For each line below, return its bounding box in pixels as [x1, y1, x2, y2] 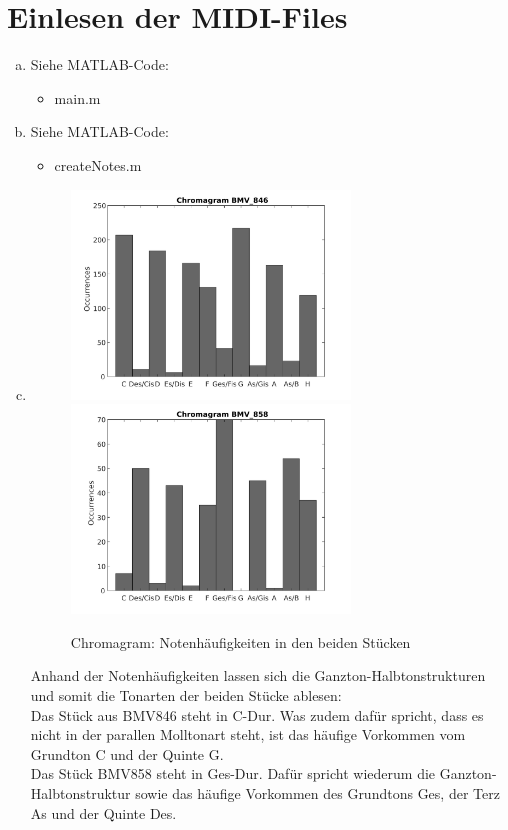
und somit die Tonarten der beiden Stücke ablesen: [30, 685, 342, 706]
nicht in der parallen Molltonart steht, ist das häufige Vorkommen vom [30, 724, 466, 745]
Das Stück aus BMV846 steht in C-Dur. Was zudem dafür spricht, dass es [30, 704, 484, 725]
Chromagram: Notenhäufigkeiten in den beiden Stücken [70, 631, 411, 652]
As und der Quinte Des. [30, 802, 177, 823]
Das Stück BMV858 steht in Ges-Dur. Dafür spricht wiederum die [30, 763, 436, 784]
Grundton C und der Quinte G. [30, 743, 224, 764]
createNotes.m [54, 154, 142, 175]
